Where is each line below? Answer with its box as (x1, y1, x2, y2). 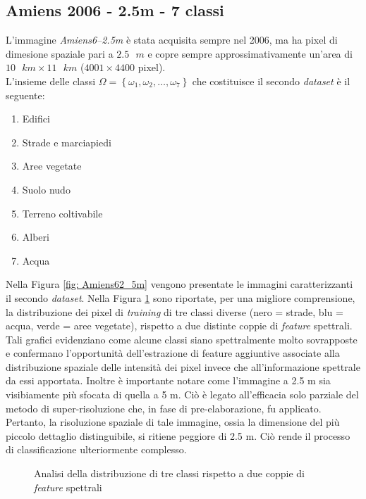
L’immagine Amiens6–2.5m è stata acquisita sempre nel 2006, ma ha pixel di (6, 32, 338, 47)
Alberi (22, 229, 49, 244)
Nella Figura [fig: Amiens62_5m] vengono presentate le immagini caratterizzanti (6, 277, 353, 291)
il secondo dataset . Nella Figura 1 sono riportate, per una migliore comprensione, (6, 290, 355, 305)
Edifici (22, 111, 50, 126)
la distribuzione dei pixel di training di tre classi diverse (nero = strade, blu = (6, 304, 343, 319)
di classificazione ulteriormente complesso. (6, 442, 187, 457)
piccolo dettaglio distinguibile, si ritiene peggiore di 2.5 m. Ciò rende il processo (6, 428, 350, 443)
